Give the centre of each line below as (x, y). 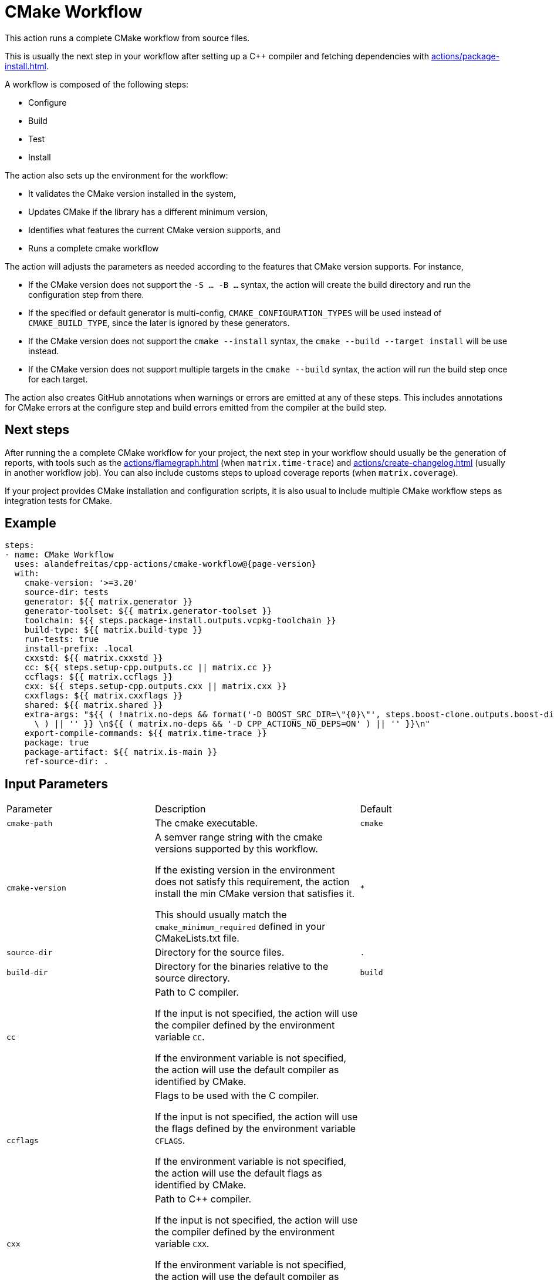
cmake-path (30, 823)
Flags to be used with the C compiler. (237, 1096)
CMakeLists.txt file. (197, 938)
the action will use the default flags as (238, 1173)
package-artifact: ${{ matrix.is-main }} (121, 752)
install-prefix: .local (79, 649)
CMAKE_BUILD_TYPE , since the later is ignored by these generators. (159, 322)
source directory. (192, 978)
